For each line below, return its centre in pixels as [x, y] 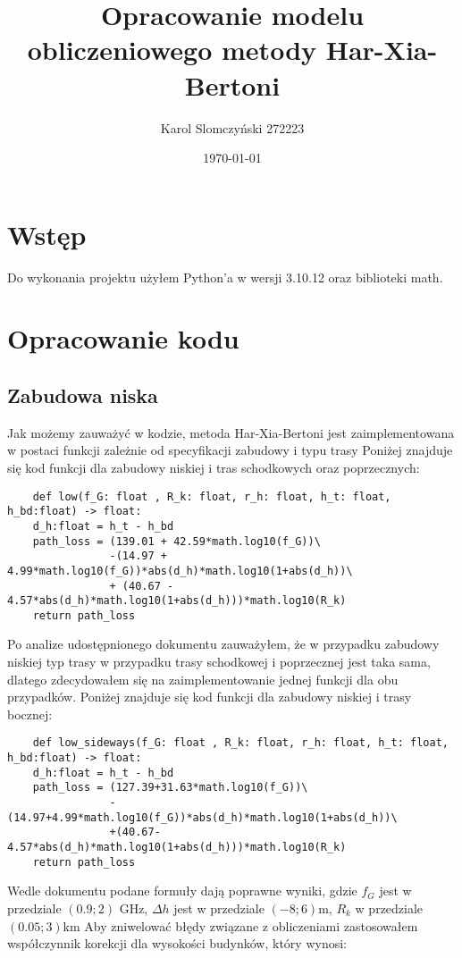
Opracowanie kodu [123, 338]
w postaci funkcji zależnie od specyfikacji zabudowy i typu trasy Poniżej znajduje [230, 450]
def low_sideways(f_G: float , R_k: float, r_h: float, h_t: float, [240, 743]
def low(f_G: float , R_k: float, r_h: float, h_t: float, [212, 496]
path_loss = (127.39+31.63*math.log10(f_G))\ [170, 788]
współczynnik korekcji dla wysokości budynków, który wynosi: [177, 943]
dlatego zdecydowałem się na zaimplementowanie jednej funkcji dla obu [203, 679]
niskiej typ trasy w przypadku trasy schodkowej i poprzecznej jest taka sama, [219, 662]
